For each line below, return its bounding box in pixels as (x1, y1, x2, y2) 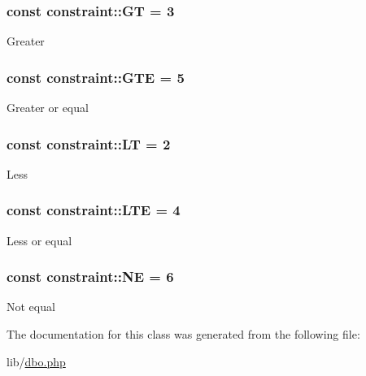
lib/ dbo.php (7, 352, 66, 370)
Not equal (7, 298, 55, 315)
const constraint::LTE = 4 (7, 200, 181, 220)
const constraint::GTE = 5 (7, 67, 185, 87)
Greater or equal (7, 99, 89, 116)
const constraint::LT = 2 (7, 133, 171, 153)
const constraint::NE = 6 (7, 266, 174, 287)
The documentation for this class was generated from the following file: (7, 326, 360, 343)
